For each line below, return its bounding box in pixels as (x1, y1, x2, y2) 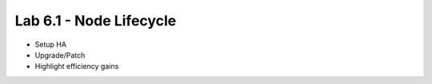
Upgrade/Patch (34, 50, 86, 59)
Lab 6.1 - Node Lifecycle (14, 12, 177, 29)
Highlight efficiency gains (34, 62, 119, 71)
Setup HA (34, 40, 67, 49)
